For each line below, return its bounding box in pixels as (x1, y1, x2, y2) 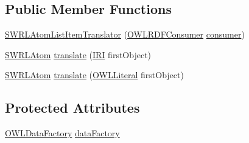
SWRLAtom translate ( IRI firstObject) (5, 48, 152, 61)
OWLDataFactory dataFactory (5, 127, 120, 139)
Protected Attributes (5, 98, 140, 117)
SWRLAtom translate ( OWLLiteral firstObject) (5, 68, 184, 81)
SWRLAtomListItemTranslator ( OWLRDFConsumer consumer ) (5, 28, 245, 41)
